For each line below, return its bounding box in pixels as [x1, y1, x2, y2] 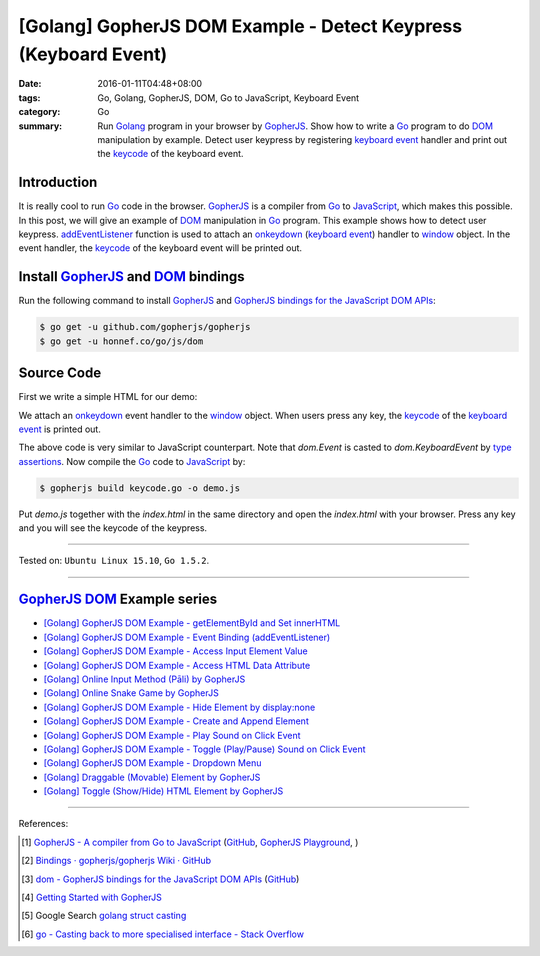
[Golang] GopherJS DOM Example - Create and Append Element [43, 715, 309, 727]
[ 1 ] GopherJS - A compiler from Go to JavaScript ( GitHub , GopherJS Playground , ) [21, 836, 359, 848]
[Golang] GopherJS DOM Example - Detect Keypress [18, 15, 463, 37]
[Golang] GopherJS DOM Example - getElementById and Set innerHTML [43, 617, 341, 629]
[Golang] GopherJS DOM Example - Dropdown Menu [43, 757, 262, 769]
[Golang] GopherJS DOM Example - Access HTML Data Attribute [43, 659, 311, 671]
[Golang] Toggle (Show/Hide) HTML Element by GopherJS [43, 785, 284, 797]
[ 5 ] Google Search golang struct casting [21, 910, 187, 922]
